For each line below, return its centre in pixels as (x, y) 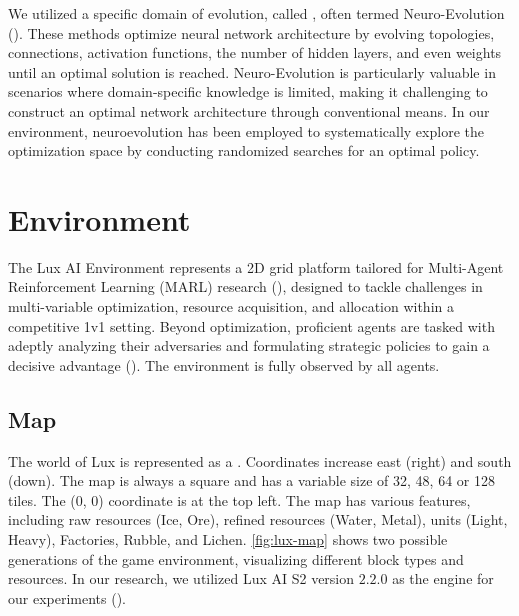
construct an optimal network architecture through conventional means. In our (249, 110)
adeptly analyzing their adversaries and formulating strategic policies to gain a (249, 345)
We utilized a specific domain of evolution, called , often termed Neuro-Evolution (256, 13)
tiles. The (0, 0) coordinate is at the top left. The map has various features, (239, 499)
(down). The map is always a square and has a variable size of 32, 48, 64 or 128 (251, 480)
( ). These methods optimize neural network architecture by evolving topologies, (251, 32)
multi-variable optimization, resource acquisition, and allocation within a (231, 306)
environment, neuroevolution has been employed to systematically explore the (246, 130)
